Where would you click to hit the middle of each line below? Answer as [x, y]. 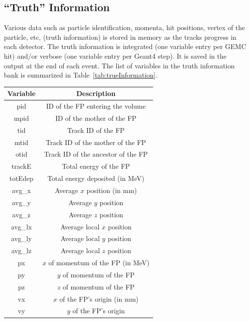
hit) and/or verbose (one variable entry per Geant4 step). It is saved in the [115, 56]
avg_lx [21, 226]
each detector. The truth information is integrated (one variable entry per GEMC [125, 46]
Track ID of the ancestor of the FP [96, 154]
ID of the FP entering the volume [96, 106]
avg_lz [21, 250]
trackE [21, 166]
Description [96, 93]
